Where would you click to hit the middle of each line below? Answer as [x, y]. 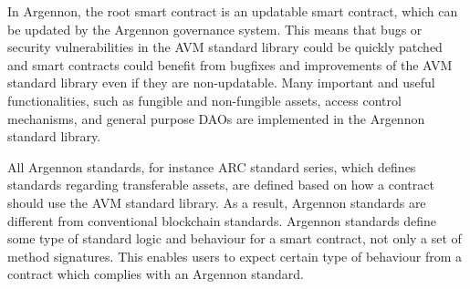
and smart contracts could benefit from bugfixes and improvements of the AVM [230, 64]
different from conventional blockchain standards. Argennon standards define [222, 220]
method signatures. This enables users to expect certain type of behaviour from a [235, 256]
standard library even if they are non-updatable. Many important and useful [221, 83]
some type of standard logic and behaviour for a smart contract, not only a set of [235, 238]
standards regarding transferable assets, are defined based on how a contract [221, 185]
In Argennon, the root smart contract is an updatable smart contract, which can [233, 11]
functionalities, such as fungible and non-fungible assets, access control [204, 100]
